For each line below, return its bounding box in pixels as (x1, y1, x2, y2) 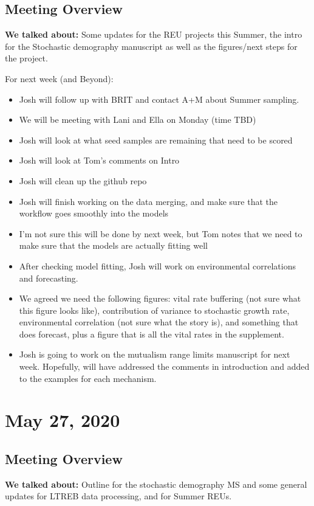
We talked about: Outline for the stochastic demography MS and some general (5, 477, 307, 490)
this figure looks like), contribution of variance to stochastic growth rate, (19, 303, 290, 316)
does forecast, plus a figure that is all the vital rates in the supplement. (19, 327, 284, 340)
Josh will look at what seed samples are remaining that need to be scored (19, 133, 293, 146)
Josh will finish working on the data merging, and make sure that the (19, 195, 278, 207)
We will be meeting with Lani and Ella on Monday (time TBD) (19, 113, 256, 126)
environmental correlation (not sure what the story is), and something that (19, 316, 299, 328)
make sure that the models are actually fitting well (19, 239, 208, 252)
